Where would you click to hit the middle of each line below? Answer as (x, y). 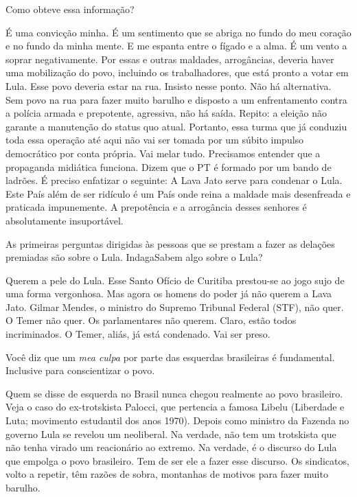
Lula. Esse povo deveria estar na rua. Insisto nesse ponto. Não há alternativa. (169, 85)
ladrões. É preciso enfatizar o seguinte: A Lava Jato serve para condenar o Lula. (174, 180)
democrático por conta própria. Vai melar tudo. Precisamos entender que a (163, 153)
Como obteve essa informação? (70, 9)
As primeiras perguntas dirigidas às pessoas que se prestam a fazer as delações (170, 243)
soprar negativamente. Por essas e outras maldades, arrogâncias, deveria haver (170, 59)
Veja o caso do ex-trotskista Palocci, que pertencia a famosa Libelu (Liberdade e (175, 407)
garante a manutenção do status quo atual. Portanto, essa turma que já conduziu (176, 126)
